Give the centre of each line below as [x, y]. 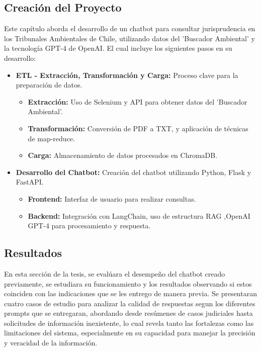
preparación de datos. [49, 85]
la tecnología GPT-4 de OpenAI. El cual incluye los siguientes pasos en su [118, 48]
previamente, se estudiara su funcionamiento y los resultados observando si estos [128, 283]
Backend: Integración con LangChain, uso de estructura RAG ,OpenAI [139, 215]
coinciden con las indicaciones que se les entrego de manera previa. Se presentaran [130, 293]
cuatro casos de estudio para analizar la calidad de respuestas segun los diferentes [130, 303]
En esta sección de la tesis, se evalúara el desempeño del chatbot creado [115, 273]
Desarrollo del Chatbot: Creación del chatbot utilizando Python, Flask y [134, 172]
